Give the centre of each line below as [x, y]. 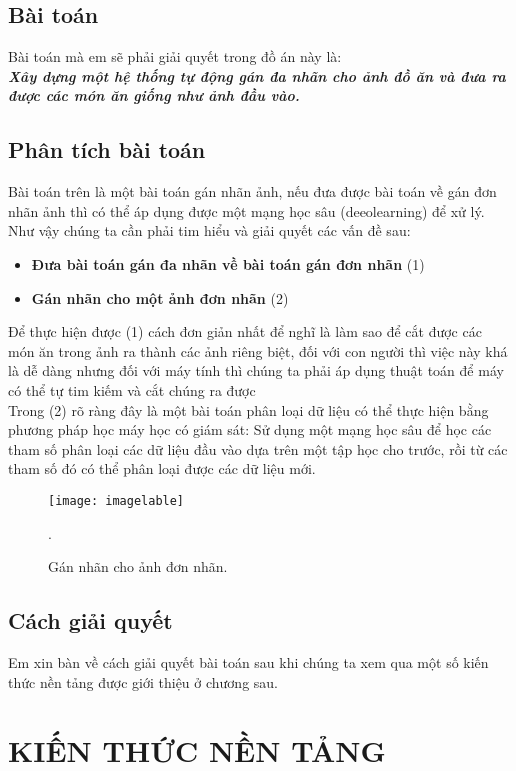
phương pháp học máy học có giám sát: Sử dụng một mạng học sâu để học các [250, 429]
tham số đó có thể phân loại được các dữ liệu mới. [162, 468]
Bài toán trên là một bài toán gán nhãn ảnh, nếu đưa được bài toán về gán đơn [252, 191]
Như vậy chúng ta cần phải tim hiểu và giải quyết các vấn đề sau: [209, 230]
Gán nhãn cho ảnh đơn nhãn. [138, 566]
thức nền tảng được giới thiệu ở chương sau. [143, 681]
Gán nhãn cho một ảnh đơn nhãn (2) [160, 297]
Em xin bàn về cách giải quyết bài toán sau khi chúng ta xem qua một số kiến [248, 661]
